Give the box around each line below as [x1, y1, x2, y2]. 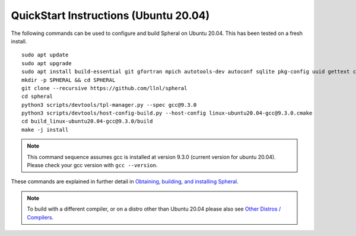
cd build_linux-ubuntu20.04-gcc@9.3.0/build [21, 118, 154, 125]
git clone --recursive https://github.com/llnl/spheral [21, 85, 187, 91]
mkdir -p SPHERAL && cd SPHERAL [21, 76, 116, 83]
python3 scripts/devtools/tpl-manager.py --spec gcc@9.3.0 [21, 101, 197, 108]
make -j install [21, 126, 69, 133]
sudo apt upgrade [21, 60, 72, 66]
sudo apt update [21, 52, 69, 59]
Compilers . [27, 213, 54, 221]
